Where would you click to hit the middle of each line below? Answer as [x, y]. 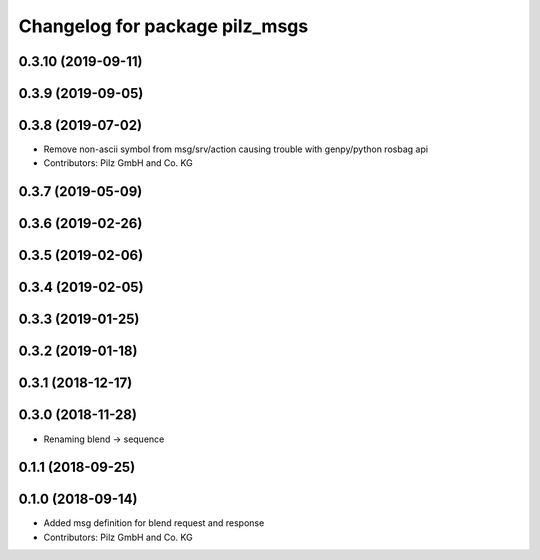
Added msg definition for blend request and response [154, 523]
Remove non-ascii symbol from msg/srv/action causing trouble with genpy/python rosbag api [236, 149]
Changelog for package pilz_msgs [163, 26]
